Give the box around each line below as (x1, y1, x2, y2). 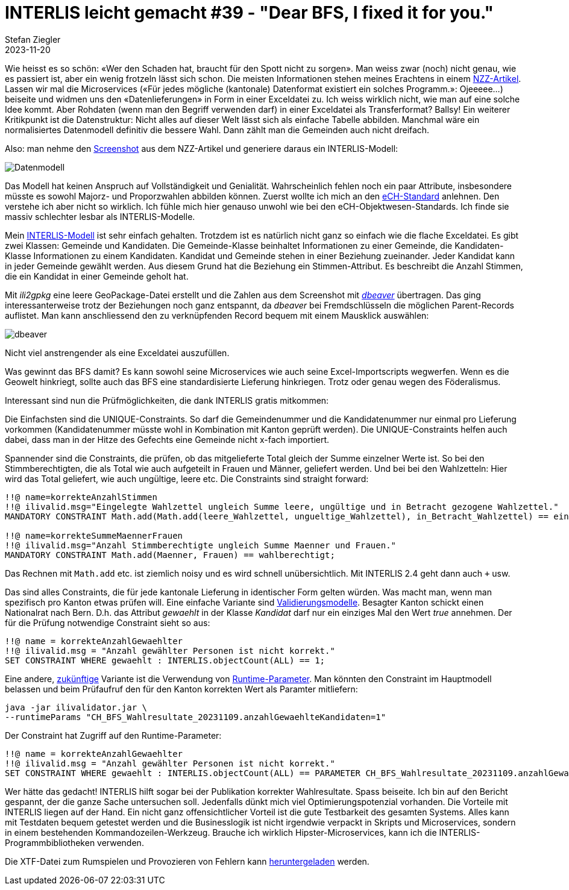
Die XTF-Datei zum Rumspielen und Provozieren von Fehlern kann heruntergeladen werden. (5, 856, 369, 866)
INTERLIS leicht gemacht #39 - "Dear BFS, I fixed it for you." (5, 2, 494, 23)
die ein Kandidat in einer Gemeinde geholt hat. (5, 271, 189, 281)
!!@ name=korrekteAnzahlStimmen (5, 492, 157, 502)
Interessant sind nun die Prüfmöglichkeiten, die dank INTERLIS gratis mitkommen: (5, 395, 329, 406)
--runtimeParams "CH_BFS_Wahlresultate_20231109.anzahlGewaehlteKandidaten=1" (5, 712, 386, 722)
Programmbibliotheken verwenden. (5, 837, 144, 848)
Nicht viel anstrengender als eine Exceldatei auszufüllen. (5, 347, 230, 358)
